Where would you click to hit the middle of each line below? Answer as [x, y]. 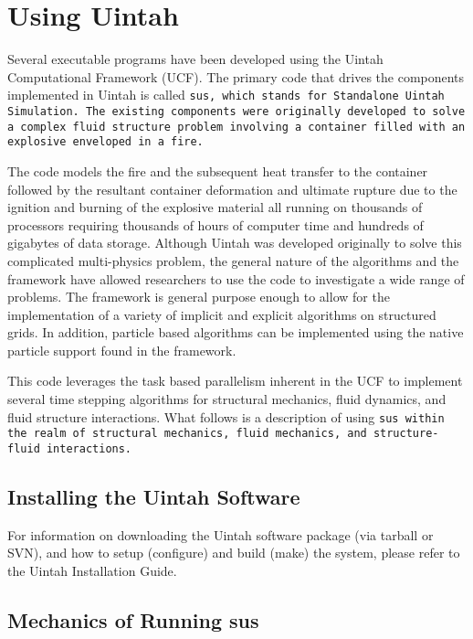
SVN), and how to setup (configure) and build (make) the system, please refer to [234, 553]
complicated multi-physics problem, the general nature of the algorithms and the [233, 260]
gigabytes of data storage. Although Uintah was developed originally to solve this [235, 243]
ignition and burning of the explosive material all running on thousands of [215, 207]
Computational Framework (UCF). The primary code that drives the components [236, 76]
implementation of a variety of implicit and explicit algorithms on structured [222, 314]
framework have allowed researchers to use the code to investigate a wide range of [236, 278]
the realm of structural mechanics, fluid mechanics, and [187, 434]
